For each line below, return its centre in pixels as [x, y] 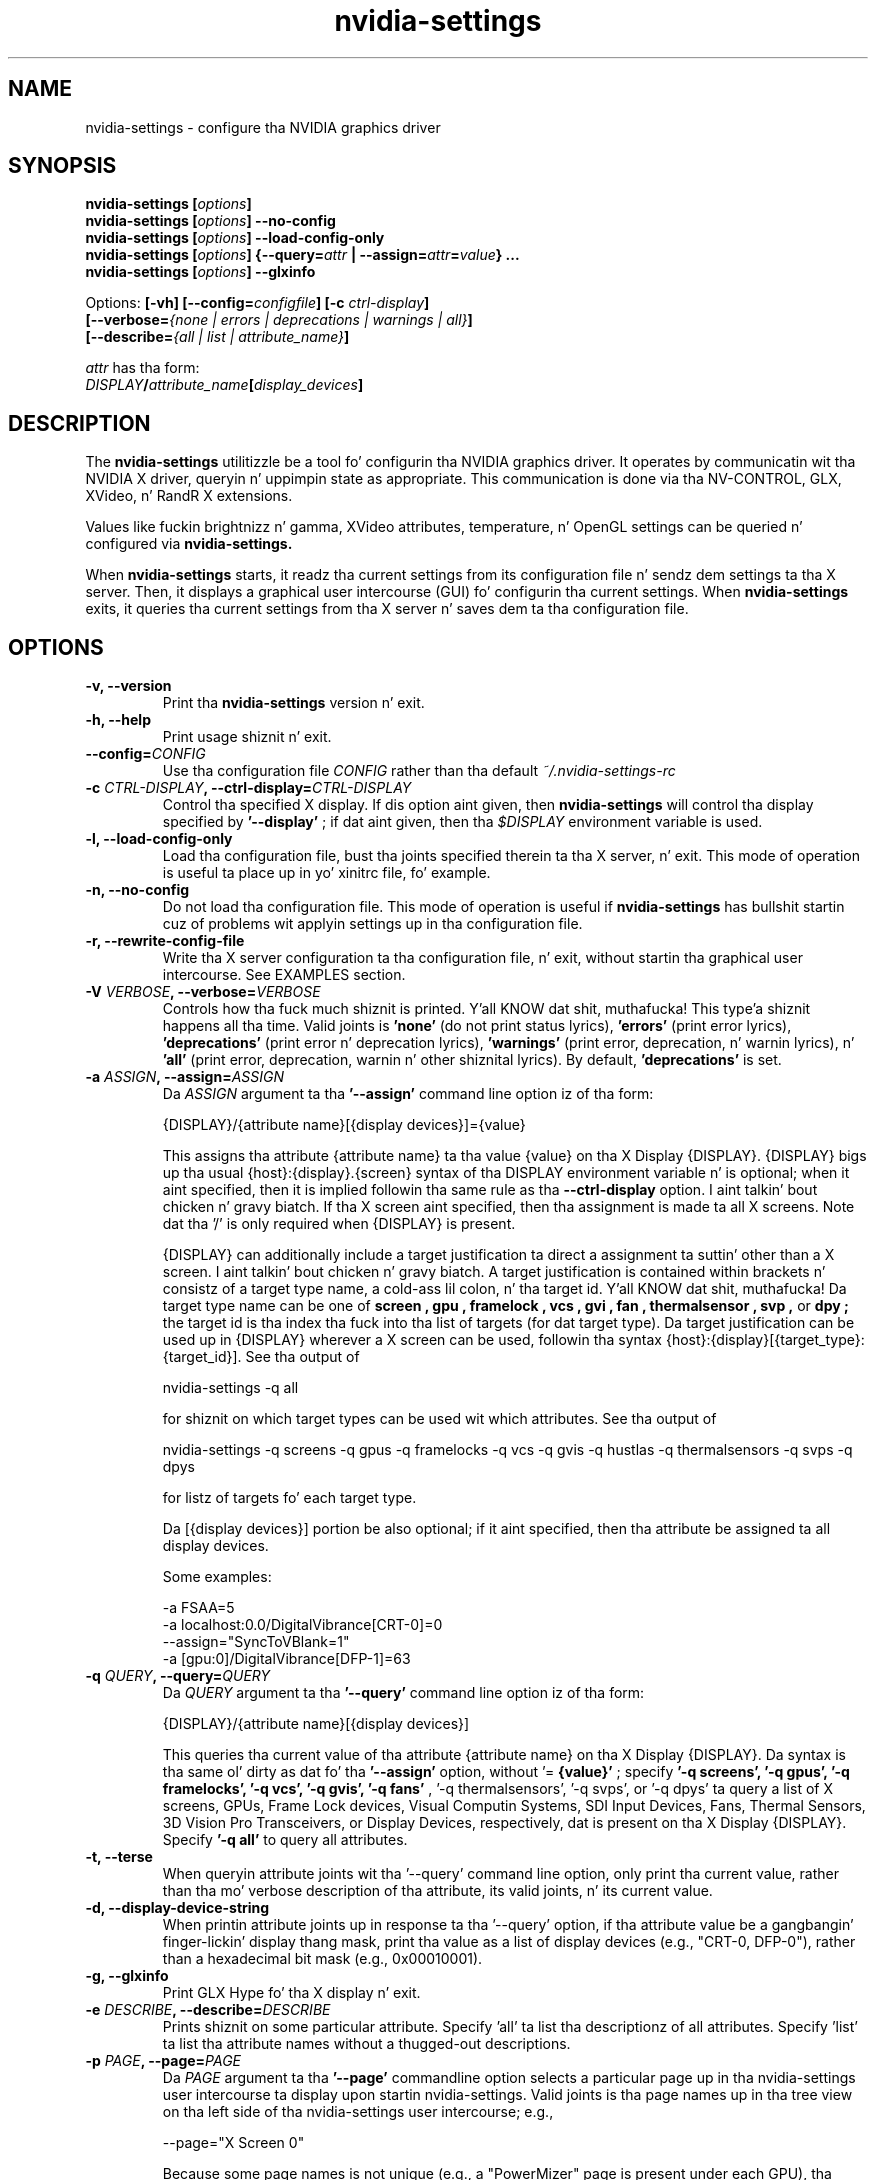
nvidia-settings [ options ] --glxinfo [200, 272]
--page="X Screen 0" [233, 2143]
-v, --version [128, 686]
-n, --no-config [137, 890]
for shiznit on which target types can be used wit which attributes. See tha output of [439, 1419]
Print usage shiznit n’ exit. [247, 737]
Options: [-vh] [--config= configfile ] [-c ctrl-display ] [257, 303]
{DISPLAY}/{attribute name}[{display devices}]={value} [344, 1125]
